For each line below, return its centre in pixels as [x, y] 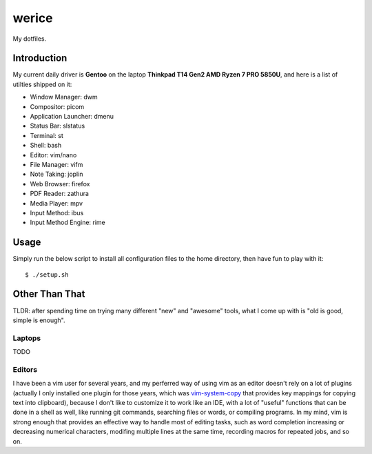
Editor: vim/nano [53, 155]
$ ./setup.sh [47, 275]
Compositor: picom [57, 106]
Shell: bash [46, 146]
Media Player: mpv [56, 203]
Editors [25, 369]
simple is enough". [39, 320]
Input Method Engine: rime [68, 223]
